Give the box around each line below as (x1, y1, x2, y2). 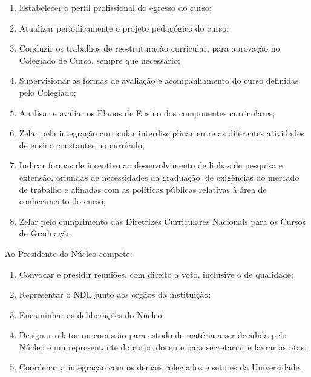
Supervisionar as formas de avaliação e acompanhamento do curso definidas (19, 74, 299, 87)
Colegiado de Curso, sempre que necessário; (19, 53, 180, 66)
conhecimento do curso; (19, 195, 106, 207)
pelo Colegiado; (19, 85, 76, 98)
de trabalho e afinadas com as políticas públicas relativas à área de (19, 182, 267, 195)
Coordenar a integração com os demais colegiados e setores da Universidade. (19, 361, 302, 373)
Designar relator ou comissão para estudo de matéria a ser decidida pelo (19, 329, 287, 341)
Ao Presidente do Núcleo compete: (5, 247, 133, 259)
